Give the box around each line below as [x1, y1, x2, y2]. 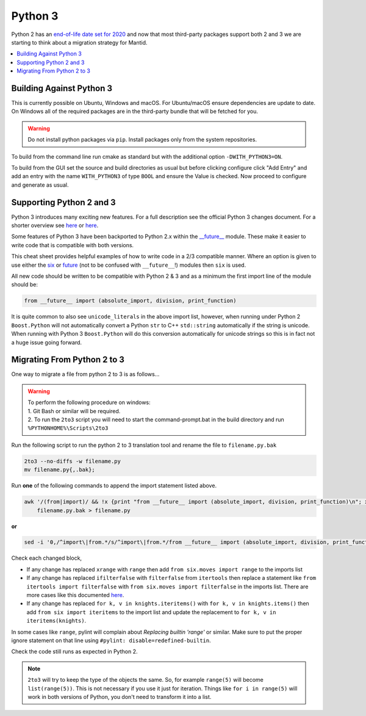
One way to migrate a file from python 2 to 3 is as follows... [11, 371, 160, 378]
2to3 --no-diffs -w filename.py [24, 458, 121, 465]
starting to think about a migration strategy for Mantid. [11, 38, 148, 46]
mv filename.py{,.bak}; [24, 466, 96, 473]
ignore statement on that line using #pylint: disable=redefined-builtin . [11, 637, 211, 644]
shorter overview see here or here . [11, 222, 99, 229]
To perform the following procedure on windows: [27, 399, 151, 406]
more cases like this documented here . [26, 591, 124, 599]
